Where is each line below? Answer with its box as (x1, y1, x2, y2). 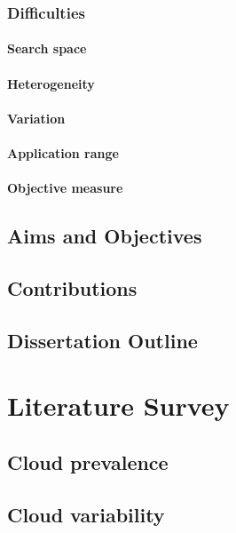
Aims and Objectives (7, 222, 202, 250)
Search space (7, 39, 87, 58)
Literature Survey (7, 387, 230, 424)
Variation (7, 108, 66, 127)
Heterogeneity (7, 74, 95, 92)
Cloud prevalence (7, 448, 169, 475)
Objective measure (7, 179, 123, 197)
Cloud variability (7, 500, 165, 528)
